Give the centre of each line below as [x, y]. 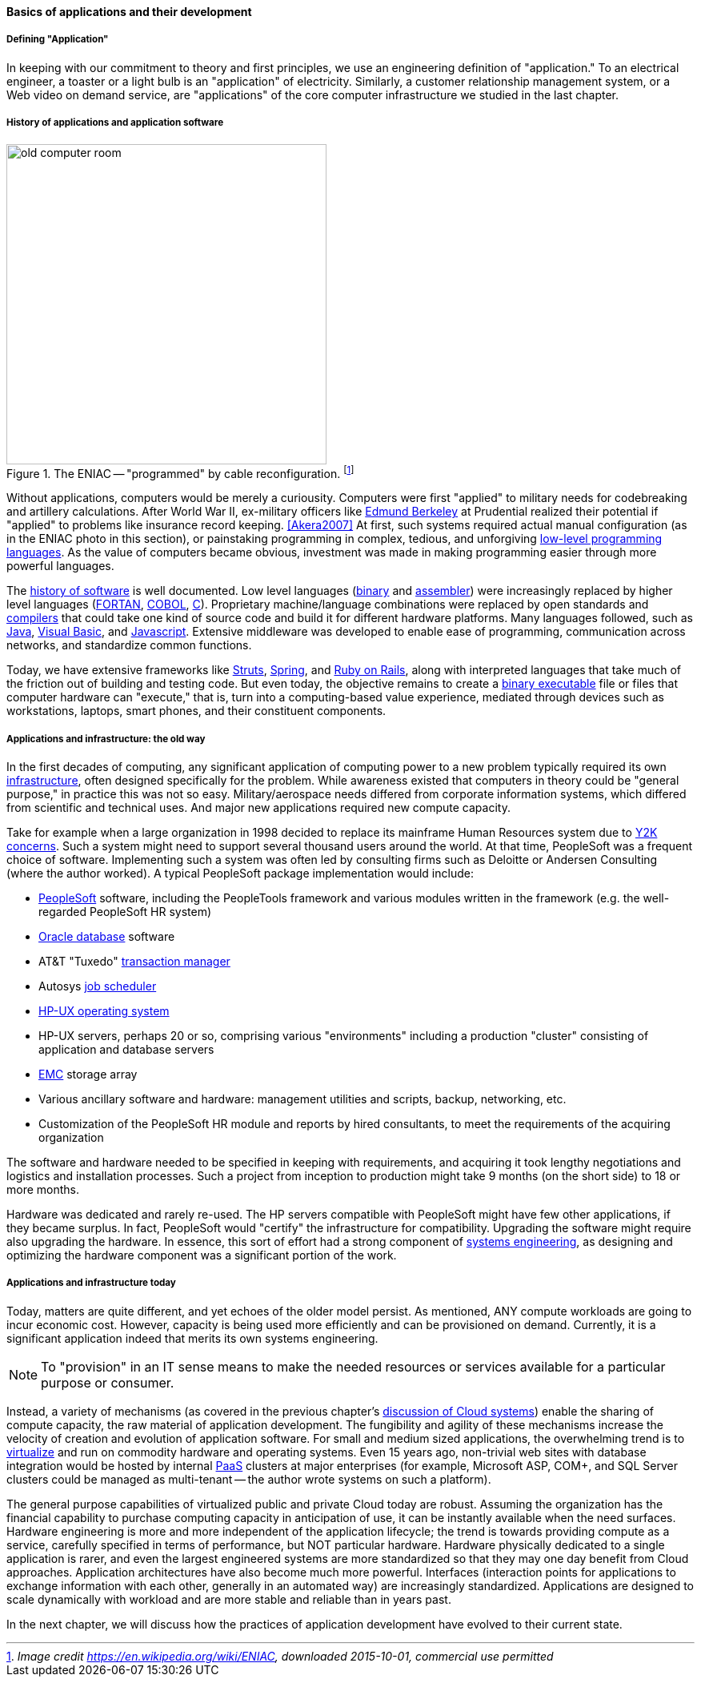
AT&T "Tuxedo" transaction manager [134, 961]
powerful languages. [60, 566]
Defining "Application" [58, 40]
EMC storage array [88, 1074]
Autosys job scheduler [98, 986]
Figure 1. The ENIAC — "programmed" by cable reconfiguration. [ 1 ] [180, 472]
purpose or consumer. [108, 1382]
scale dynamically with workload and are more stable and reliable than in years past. [229, 1599]
